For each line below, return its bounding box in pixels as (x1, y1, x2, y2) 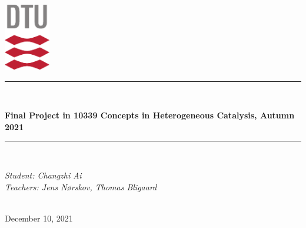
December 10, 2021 (5, 212, 73, 224)
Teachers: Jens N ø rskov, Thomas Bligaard (5, 180, 157, 193)
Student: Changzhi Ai (5, 169, 82, 181)
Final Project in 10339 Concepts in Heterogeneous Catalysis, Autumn (5, 109, 295, 121)
